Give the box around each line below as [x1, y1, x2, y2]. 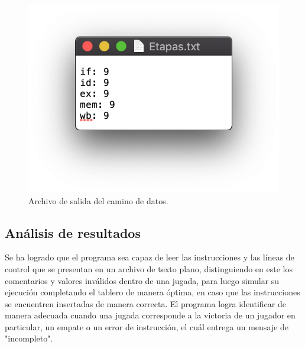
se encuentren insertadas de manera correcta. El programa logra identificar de [5, 297, 286, 310]
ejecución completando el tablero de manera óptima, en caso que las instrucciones [5, 286, 300, 298]
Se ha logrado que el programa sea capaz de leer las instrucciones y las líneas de [5, 251, 294, 263]
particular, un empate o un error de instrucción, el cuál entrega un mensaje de [5, 320, 288, 333]
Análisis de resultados [5, 223, 141, 241]
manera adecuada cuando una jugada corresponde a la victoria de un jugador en [5, 309, 296, 321]
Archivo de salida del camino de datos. [28, 194, 168, 207]
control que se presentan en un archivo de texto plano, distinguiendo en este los [5, 262, 293, 275]
